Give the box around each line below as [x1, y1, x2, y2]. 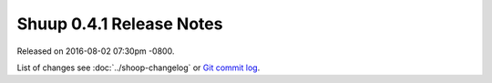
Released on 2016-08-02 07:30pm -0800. [16, 46, 175, 57]
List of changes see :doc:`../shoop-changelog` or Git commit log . [16, 62, 261, 73]
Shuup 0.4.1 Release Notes [16, 14, 223, 34]
